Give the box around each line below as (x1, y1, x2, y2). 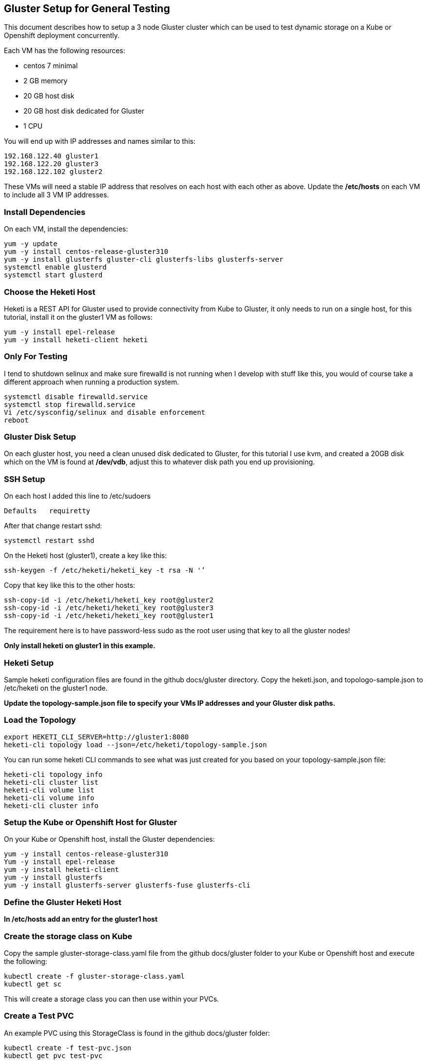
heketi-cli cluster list (4, 778, 98, 786)
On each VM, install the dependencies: (4, 225, 128, 233)
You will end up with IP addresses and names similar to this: (4, 137, 195, 146)
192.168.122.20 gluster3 (4, 160, 98, 168)
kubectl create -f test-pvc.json (4, 1044, 132, 1052)
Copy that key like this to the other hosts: (4, 581, 136, 590)
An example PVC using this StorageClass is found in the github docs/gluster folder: (4, 1028, 270, 1037)
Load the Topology (4, 715, 76, 725)
